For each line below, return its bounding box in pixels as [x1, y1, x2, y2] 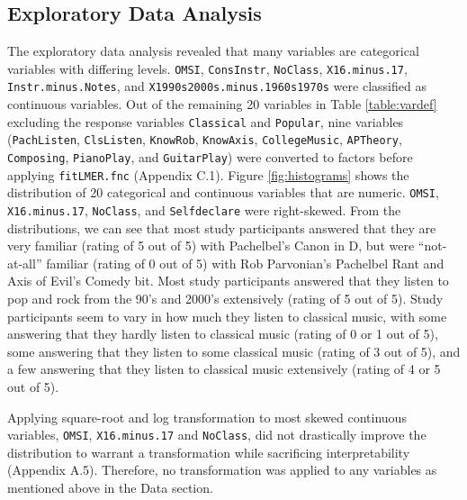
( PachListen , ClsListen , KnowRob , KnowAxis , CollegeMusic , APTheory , [7, 130, 402, 149]
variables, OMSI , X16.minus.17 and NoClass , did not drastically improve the [7, 425, 427, 444]
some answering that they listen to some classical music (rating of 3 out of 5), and [7, 341, 461, 360]
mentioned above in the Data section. [7, 478, 213, 497]
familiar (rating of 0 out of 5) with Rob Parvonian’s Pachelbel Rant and [46, 253, 445, 272]
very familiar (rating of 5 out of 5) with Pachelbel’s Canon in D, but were [7, 236, 415, 255]
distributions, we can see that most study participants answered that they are [7, 218, 436, 237]
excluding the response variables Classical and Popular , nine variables [7, 112, 404, 131]
